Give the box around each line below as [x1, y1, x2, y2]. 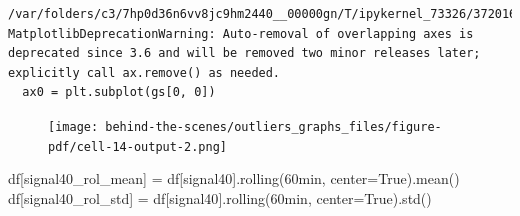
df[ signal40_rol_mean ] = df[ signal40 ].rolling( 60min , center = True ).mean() [8, 168, 460, 189]
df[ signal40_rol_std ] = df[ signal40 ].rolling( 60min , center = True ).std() [8, 187, 432, 208]
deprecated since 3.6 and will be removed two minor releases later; [8, 46, 481, 61]
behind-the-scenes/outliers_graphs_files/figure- [105, 119, 442, 134]
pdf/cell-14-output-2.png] [48, 139, 227, 154]
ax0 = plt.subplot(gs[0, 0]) [22, 85, 216, 100]
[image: [48, 119, 99, 134]
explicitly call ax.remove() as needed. [8, 65, 281, 80]
